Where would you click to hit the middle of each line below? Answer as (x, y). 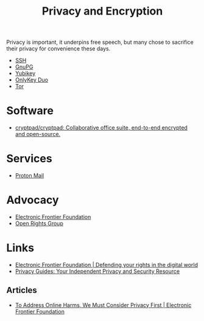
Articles (22, 290)
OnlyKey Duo (32, 80)
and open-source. (38, 134)
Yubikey (25, 74)
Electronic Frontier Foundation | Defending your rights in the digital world (107, 264)
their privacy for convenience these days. (58, 49)
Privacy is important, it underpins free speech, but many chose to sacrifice (100, 42)
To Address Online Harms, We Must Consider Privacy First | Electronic (103, 305)
